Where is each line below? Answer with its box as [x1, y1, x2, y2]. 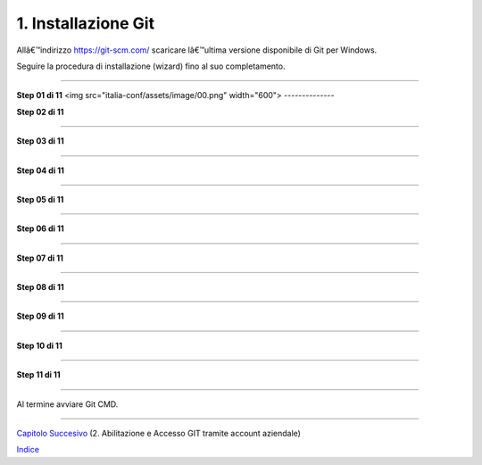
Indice [16, 444, 40, 455]
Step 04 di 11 [16, 165, 64, 176]
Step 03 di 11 [16, 136, 64, 146]
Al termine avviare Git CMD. [16, 398, 119, 410]
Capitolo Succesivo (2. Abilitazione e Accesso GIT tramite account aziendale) [16, 428, 301, 439]
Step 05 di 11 [16, 194, 64, 204]
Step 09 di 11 [16, 311, 64, 321]
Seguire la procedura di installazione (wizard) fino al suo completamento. [16, 61, 286, 71]
